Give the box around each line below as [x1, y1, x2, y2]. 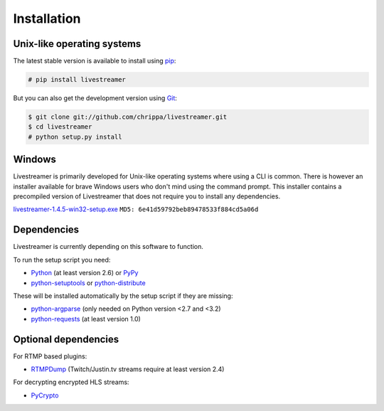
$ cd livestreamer [28, 123, 92, 131]
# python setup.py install [28, 132, 122, 141]
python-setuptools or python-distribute [31, 278, 146, 287]
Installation [13, 11, 81, 26]
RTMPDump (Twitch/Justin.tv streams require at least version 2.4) [31, 365, 225, 373]
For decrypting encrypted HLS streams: [13, 378, 129, 387]
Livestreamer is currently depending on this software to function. [13, 242, 204, 251]
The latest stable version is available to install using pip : [13, 57, 176, 65]
